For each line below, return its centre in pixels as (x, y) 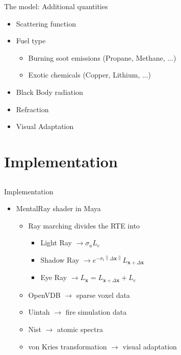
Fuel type (31, 41)
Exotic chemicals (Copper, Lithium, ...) (90, 75)
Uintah (39, 312)
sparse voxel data (103, 295)
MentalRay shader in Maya (58, 208)
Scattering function (46, 23)
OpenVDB (44, 295)
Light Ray (56, 243)
